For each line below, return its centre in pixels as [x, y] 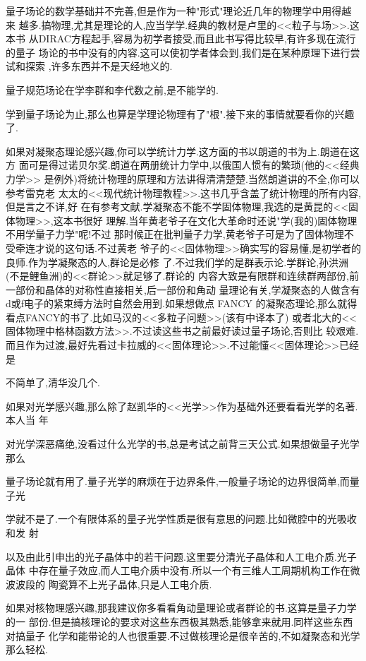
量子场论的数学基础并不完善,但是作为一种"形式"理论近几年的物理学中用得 [174, 11]
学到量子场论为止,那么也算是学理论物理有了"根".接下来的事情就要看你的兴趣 [180, 113]
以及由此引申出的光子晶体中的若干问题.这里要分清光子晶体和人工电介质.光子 [181, 556]
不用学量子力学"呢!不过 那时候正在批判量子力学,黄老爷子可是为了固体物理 [175, 234]
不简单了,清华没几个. [53, 382]
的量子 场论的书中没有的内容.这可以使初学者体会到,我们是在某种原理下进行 [178, 52]
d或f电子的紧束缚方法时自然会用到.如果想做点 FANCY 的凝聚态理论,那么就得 [182, 303]
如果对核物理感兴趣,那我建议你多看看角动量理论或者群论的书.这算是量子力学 [181, 608]
